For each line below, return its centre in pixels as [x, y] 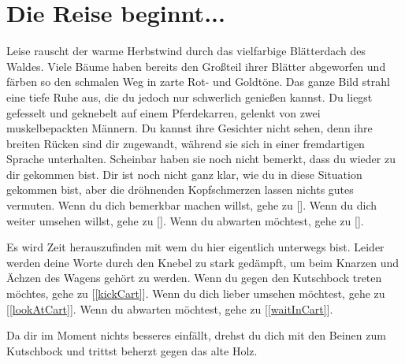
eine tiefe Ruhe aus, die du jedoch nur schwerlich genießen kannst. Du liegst [189, 97]
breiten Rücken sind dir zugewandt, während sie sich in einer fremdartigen [186, 143]
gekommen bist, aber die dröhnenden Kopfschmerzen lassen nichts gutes [180, 189]
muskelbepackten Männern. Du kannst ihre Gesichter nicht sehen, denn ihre [189, 128]
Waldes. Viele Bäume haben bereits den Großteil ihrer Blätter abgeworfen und [196, 66]
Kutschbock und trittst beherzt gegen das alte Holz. [132, 350]
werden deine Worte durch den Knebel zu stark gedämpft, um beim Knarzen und [203, 262]
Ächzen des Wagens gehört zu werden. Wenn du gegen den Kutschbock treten [194, 278]
